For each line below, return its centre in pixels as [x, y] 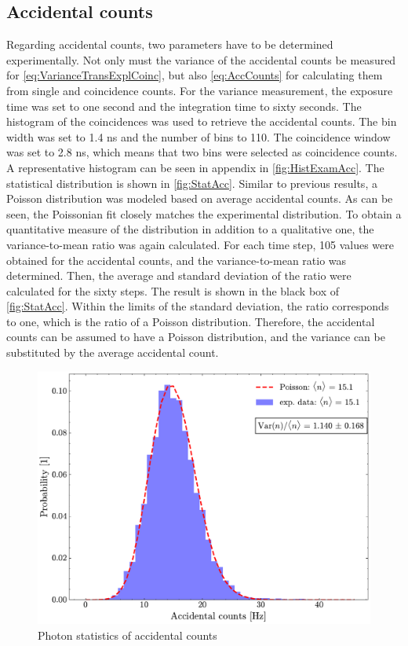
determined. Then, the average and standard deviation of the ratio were [179, 275]
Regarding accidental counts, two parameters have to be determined [170, 44]
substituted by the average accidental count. [113, 352]
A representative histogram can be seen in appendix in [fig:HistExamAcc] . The [195, 167]
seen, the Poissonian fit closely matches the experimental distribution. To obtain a [204, 213]
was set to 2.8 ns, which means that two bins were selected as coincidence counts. [202, 152]
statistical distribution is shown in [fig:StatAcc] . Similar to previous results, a [192, 183]
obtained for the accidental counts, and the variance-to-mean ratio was [177, 260]
